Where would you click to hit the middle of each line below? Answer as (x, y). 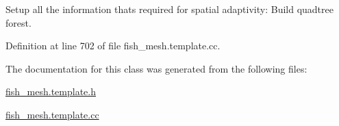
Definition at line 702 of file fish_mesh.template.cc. (113, 46)
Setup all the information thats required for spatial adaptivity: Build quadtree (169, 9)
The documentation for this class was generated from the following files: (156, 68)
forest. (18, 22)
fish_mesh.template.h (51, 91)
